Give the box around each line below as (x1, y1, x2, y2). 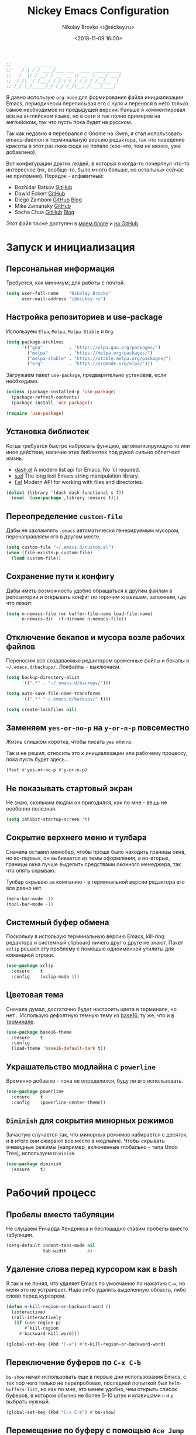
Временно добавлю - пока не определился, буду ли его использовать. (6, 1077, 183, 1084)
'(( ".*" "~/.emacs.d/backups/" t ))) (21, 696, 111, 702)
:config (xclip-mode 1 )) (11, 974, 80, 980)
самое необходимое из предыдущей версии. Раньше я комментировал (6, 107, 186, 114)
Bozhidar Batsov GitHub (14, 184, 73, 191)
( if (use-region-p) (13, 1320, 61, 1326)
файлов (6, 641, 36, 651)
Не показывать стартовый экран (6, 783, 133, 794)
